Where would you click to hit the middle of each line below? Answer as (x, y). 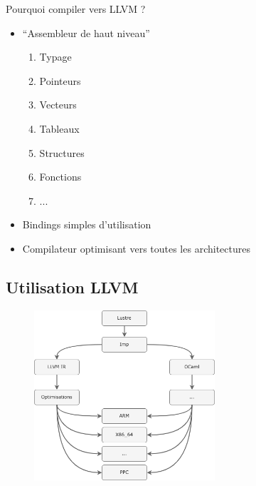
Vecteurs (58, 105)
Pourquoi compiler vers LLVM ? (76, 9)
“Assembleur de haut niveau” (86, 32)
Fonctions (60, 177)
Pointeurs (60, 80)
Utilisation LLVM (72, 287)
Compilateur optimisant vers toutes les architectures (136, 248)
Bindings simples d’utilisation (87, 224)
